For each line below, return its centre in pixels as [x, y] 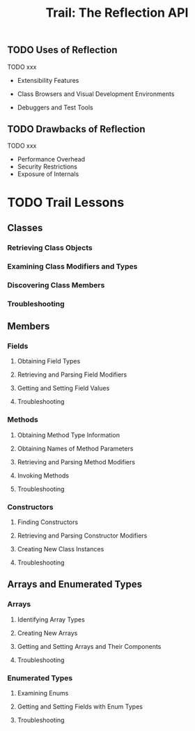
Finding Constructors [48, 522]
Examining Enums [43, 693]
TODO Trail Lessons [66, 202]
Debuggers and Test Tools [55, 107]
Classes [25, 228]
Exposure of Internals [48, 174]
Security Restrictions [47, 167]
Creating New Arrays [47, 633]
